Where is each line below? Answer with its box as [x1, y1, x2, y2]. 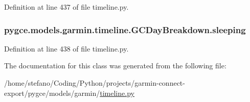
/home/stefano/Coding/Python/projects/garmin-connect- [4, 78, 185, 88]
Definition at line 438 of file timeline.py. [4, 43, 129, 54]
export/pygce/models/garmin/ [4, 87, 100, 98]
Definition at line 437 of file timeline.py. [4, 2, 129, 12]
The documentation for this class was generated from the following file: [4, 60, 226, 71]
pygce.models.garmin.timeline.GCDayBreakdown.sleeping [4, 23, 246, 36]
